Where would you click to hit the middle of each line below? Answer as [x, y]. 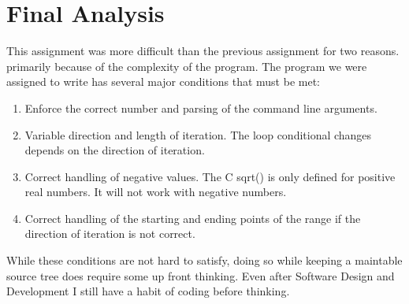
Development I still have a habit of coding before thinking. [148, 291]
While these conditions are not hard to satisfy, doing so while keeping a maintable [204, 260]
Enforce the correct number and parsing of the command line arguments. [201, 108]
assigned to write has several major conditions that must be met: [163, 82]
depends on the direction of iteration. [115, 150]
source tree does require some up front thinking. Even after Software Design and [201, 275]
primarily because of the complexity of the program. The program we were [187, 66]
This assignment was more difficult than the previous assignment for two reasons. [203, 51]
